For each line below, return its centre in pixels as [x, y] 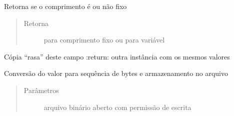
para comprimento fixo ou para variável [104, 40]
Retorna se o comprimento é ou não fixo [65, 6]
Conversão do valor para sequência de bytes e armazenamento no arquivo [116, 73]
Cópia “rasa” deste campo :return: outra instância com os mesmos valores [117, 56]
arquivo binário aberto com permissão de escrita [117, 107]
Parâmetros [41, 90]
